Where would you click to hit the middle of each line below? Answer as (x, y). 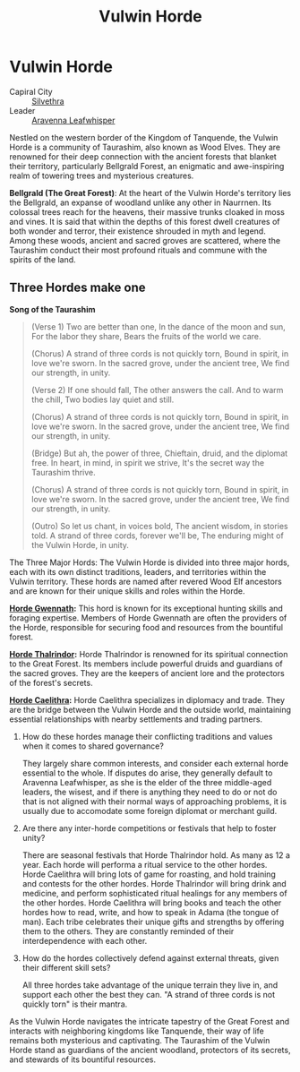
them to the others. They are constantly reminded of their (128, 931)
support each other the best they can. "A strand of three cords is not (149, 994)
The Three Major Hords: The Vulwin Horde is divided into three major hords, (150, 562)
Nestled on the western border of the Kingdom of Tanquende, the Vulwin (144, 137)
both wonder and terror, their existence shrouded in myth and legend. (137, 231)
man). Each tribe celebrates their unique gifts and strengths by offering (153, 922)
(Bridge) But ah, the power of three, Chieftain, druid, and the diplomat (159, 453)
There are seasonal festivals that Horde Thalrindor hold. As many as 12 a (156, 855)
